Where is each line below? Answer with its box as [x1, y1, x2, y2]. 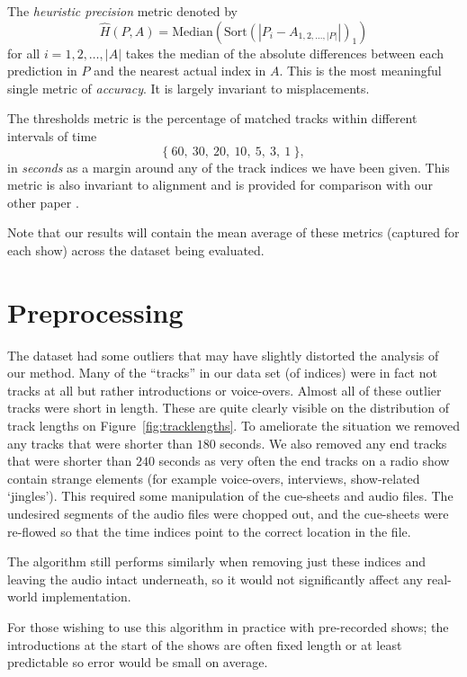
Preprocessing [7, 293, 184, 330]
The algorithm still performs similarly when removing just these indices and [7, 552, 426, 571]
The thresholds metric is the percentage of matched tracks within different [7, 109, 418, 128]
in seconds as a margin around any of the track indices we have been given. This [7, 157, 450, 176]
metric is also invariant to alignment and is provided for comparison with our [7, 175, 434, 194]
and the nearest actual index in [94, 61, 266, 80]
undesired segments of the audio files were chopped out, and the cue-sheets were [7, 504, 449, 522]
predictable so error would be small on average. [7, 653, 268, 672]
